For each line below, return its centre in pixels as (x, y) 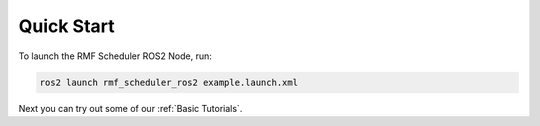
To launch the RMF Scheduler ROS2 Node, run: (115, 56)
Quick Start (66, 26)
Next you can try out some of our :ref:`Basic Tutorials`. (130, 108)
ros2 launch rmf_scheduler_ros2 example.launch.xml (169, 82)
